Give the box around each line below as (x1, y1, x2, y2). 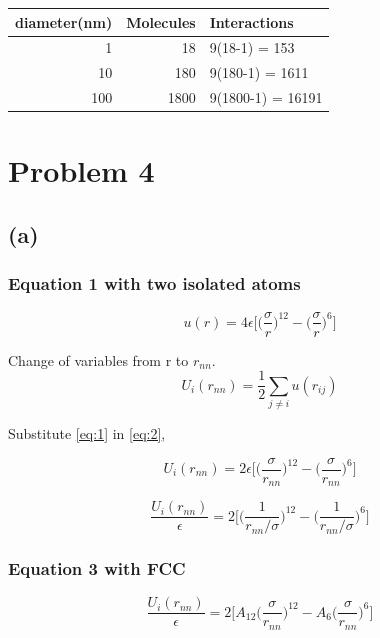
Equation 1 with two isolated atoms (8, 271, 301, 296)
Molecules (126, 11, 196, 32)
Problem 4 (8, 150, 155, 191)
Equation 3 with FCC (8, 556, 186, 581)
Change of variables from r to (8, 349, 189, 370)
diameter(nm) (15, 11, 113, 32)
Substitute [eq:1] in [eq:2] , (8, 422, 166, 443)
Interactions (209, 11, 294, 32)
